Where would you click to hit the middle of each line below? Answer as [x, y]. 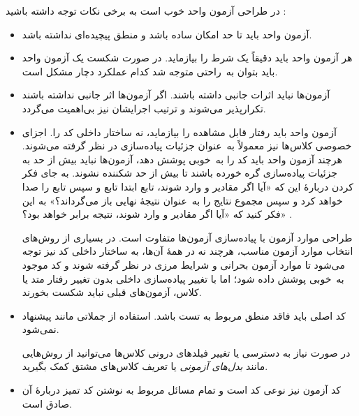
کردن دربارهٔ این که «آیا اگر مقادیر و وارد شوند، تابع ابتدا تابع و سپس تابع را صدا [188, 186]
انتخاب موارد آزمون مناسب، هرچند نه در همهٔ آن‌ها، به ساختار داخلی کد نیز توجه [188, 251]
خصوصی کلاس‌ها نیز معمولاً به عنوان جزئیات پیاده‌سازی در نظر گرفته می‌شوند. [187, 146]
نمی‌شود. [41, 329]
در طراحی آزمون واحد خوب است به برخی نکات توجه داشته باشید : [146, 10]
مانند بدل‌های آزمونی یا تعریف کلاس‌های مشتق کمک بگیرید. [145, 366]
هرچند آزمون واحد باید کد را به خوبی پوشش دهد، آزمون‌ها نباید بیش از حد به [182, 159]
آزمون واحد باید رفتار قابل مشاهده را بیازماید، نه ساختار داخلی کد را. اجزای [179, 132]
